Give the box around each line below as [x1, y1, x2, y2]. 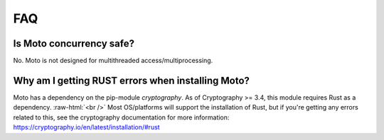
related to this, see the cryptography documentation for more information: [13, 113, 230, 122]
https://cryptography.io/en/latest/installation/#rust [13, 123, 160, 132]
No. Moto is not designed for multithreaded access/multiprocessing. [13, 57, 213, 65]
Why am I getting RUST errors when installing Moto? [13, 74, 250, 86]
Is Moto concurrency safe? [13, 37, 135, 49]
